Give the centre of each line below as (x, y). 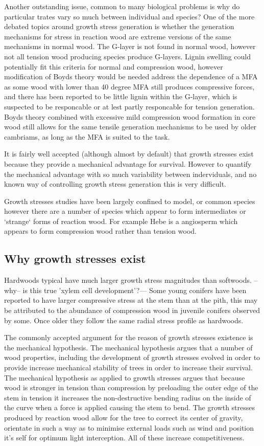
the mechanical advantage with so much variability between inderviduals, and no (130, 174)
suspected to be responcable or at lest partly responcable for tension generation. (129, 106)
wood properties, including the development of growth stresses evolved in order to (132, 357)
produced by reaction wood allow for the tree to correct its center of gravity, (124, 417)
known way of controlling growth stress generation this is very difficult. (115, 184)
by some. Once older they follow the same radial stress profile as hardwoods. (124, 320)
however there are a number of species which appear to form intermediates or (125, 211)
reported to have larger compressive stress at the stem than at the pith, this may (131, 300)
